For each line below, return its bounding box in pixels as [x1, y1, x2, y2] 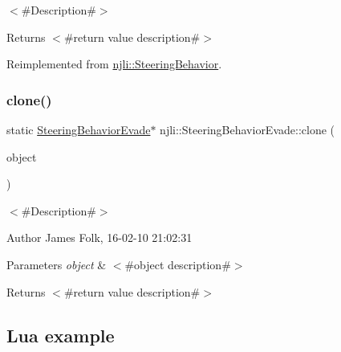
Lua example [6, 322, 115, 347]
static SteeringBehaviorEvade [6, 121, 151, 137]
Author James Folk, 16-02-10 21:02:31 [6, 229, 193, 246]
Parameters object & [6, 256, 107, 272]
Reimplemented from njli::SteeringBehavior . [6, 55, 222, 72]
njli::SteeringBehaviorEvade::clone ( [160, 121, 335, 137]
